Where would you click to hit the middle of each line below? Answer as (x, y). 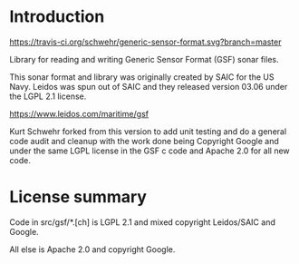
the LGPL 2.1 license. (48, 96)
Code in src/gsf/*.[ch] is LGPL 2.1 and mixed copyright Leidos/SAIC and (143, 222)
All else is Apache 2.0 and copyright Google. (92, 249)
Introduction (57, 17)
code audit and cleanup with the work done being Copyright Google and (144, 141)
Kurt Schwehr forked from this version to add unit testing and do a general (148, 131)
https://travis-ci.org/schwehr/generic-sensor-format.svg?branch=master (145, 42)
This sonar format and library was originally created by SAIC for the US (142, 77)
